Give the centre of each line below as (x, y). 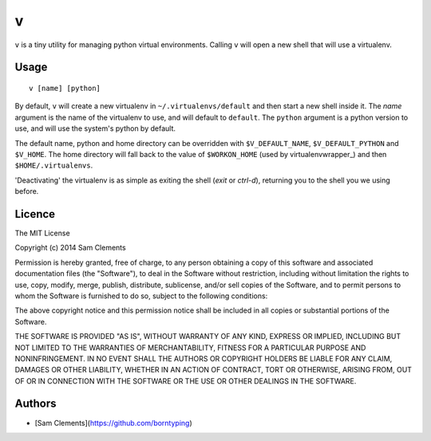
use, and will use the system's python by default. (95, 128)
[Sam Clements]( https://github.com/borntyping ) (114, 423)
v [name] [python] (65, 88)
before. (27, 191)
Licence (35, 214)
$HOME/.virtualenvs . (54, 165)
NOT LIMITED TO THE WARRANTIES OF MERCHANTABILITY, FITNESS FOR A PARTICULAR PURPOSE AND (190, 348)
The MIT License (43, 233)
